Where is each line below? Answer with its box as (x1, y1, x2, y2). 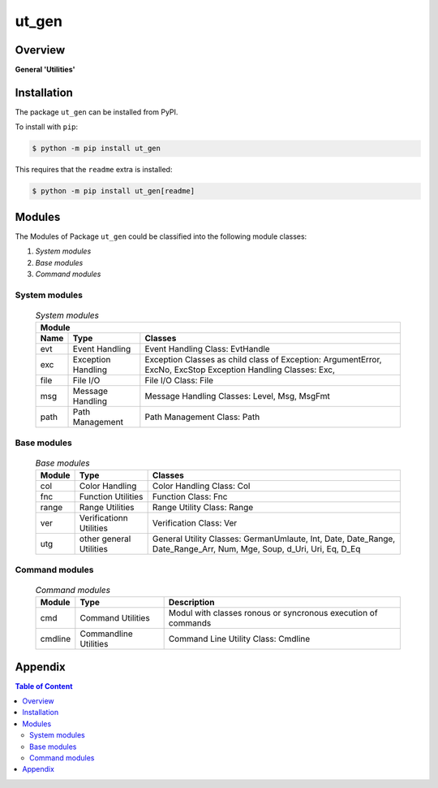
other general (79, 533, 131, 544)
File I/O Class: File (144, 375, 214, 386)
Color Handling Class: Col (152, 480, 251, 491)
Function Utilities (79, 491, 144, 503)
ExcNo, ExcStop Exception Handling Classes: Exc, (144, 364, 336, 375)
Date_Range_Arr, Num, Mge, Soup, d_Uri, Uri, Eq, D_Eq (152, 543, 361, 555)
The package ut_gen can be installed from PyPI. (15, 106, 178, 117)
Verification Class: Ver (152, 517, 238, 529)
